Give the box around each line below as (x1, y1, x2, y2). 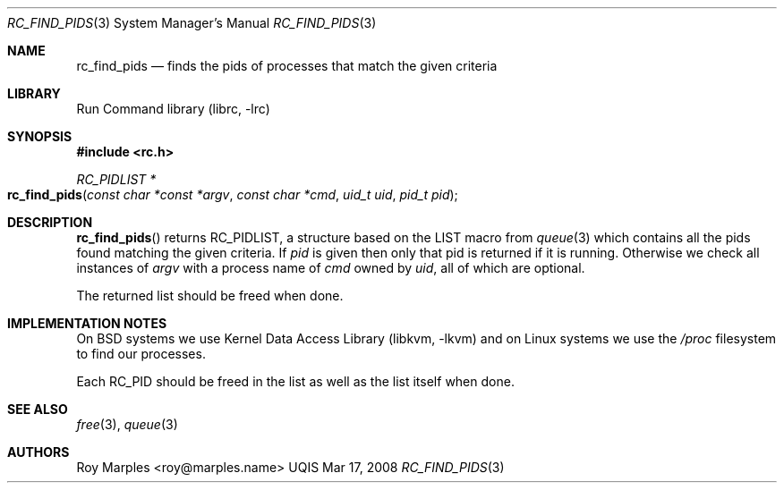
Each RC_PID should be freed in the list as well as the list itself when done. (76, 374, 515, 389)
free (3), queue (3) (76, 417, 178, 432)
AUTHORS (7, 444, 70, 460)
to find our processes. (76, 346, 206, 361)
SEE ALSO (7, 401, 68, 417)
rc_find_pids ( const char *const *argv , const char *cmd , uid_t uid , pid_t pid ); (7, 187, 458, 202)
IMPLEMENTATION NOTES (7, 316, 167, 331)
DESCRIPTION (7, 215, 93, 230)
